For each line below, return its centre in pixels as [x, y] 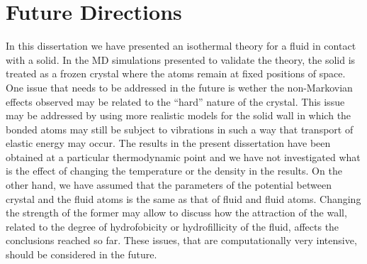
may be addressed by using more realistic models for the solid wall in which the [179, 115]
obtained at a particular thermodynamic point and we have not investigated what [183, 156]
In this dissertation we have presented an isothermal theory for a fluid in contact [181, 46]
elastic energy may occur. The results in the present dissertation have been [168, 143]
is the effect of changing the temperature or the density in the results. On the [174, 171]
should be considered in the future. [81, 254]
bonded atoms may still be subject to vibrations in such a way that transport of [180, 129]
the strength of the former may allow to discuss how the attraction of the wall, [176, 213]
